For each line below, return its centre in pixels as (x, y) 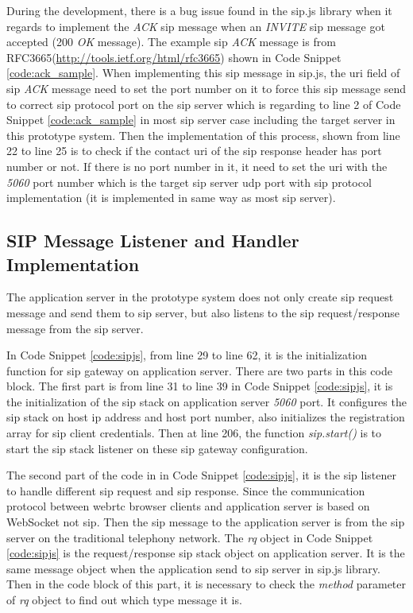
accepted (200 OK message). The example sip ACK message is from (171, 42)
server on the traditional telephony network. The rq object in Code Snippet (190, 537)
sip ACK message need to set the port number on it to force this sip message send (206, 88)
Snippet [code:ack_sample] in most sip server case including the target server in (201, 120)
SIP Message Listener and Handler (153, 241)
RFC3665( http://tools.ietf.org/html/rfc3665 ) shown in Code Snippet (174, 57)
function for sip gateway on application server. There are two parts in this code (199, 370)
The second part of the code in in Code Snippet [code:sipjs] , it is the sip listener (201, 475)
